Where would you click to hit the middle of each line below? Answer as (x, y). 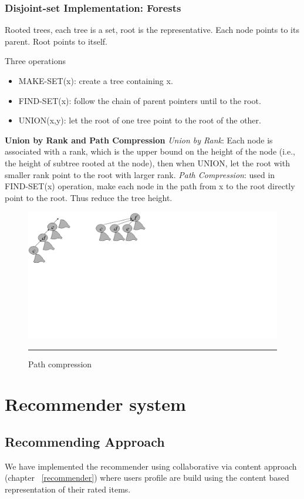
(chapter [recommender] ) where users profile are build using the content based (147, 478)
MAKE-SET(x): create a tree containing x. (96, 81)
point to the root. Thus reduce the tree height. (89, 197)
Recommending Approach (85, 442)
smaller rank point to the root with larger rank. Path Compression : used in (140, 174)
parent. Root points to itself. (56, 41)
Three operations (35, 61)
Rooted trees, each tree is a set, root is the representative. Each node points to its (152, 30)
